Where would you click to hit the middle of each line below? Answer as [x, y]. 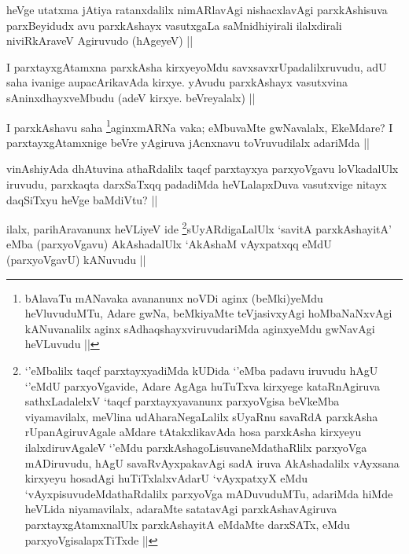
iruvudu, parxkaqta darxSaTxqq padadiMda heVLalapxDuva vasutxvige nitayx [197, 184]
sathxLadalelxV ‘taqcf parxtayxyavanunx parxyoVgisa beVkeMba [182, 401]
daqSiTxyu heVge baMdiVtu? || [82, 199]
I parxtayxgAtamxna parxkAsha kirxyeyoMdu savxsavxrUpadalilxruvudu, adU [197, 66]
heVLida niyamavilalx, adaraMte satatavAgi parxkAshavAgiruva [181, 509]
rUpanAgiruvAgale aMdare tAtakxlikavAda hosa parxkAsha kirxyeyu [193, 432]
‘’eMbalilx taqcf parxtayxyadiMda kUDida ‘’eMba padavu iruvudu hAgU [201, 370]
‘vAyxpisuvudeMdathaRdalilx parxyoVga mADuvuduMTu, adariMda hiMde [209, 493]
